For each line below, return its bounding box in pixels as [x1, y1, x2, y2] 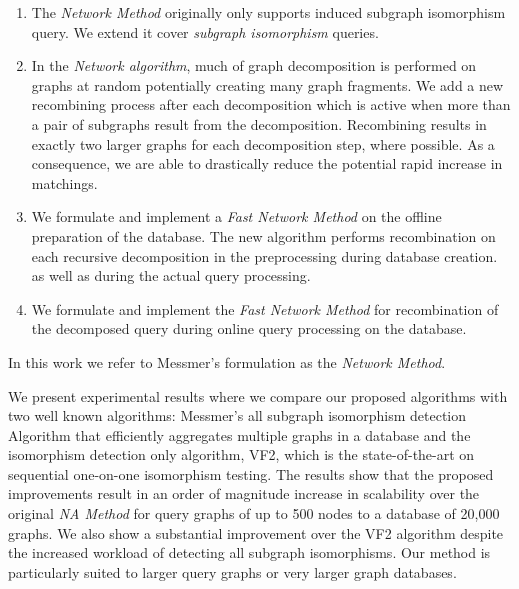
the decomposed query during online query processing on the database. [31, 318, 467, 339]
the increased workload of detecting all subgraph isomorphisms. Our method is [8, 542, 491, 563]
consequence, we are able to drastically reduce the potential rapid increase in [31, 153, 503, 174]
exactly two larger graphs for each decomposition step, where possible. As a [31, 133, 495, 154]
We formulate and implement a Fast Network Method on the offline [31, 206, 442, 227]
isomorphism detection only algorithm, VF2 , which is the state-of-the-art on [8, 444, 475, 465]
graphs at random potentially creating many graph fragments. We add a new [31, 74, 504, 95]
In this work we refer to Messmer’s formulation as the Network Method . [8, 351, 446, 372]
